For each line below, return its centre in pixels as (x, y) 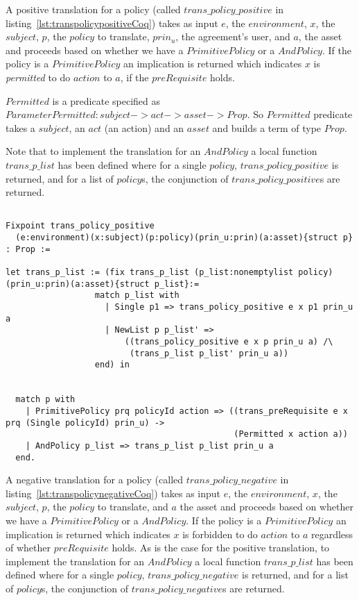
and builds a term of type (267, 127)
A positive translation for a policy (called (93, 9)
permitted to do (38, 77)
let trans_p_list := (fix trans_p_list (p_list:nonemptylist (150, 272)
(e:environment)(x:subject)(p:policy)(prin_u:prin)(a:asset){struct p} (184, 238)
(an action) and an (144, 127)
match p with (45, 400)
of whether (28, 548)
